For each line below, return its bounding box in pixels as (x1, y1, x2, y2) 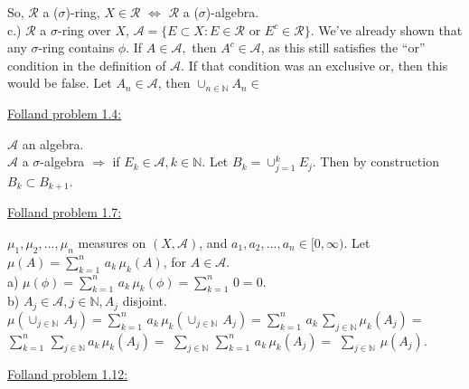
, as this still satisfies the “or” (260, 38, 426, 57)
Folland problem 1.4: (7, 103, 122, 122)
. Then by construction (312, 152, 439, 171)
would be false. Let (7, 73, 112, 92)
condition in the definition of (7, 55, 166, 74)
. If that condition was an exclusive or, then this (181, 55, 448, 74)
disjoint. (122, 291, 167, 310)
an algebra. (22, 134, 84, 153)
